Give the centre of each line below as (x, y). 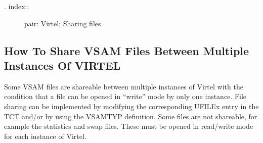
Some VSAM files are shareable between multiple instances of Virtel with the (124, 86)
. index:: (17, 6)
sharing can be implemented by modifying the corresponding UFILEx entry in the (131, 106)
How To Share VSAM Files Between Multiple (127, 50)
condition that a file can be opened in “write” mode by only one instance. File (125, 96)
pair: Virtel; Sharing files (63, 23)
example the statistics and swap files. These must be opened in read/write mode (129, 126)
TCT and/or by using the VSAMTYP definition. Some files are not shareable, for (131, 116)
